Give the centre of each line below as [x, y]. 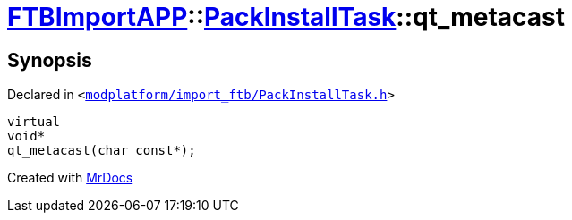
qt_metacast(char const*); [102, 151]
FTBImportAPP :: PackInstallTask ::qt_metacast [286, 17]
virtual [34, 122]
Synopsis [50, 60]
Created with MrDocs [70, 178]
